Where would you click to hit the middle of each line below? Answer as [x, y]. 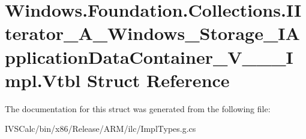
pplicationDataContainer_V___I [149, 56]
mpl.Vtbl [43, 80]
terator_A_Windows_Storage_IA [152, 33]
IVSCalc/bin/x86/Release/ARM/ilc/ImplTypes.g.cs [100, 129]
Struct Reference [158, 80]
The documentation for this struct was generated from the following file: [138, 108]
